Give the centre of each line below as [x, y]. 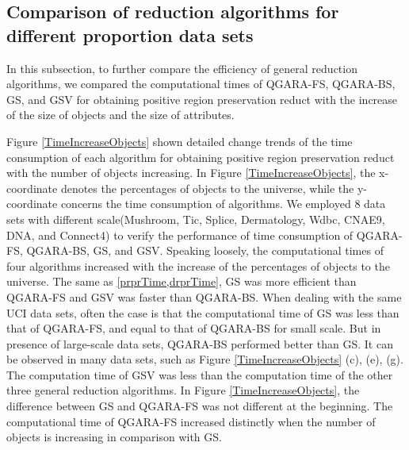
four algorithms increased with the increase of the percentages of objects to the [198, 265]
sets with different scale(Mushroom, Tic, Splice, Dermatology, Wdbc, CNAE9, [196, 219]
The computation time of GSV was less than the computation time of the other [200, 374]
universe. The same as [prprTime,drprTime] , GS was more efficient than [182, 281]
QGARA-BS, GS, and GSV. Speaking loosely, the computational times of [205, 250]
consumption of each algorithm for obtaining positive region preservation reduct [201, 157]
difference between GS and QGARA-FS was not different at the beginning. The [200, 406]
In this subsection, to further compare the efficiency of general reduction [182, 68]
